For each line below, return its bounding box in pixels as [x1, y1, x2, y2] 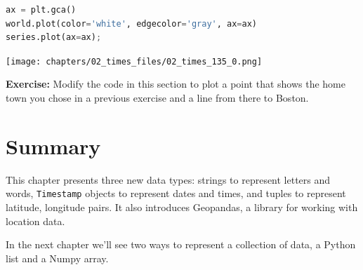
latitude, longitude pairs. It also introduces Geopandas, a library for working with [6, 200, 358, 214]
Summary [6, 131, 101, 160]
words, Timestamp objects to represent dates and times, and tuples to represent [6, 186, 346, 201]
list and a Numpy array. [6, 250, 109, 265]
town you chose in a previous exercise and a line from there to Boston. [6, 90, 309, 105]
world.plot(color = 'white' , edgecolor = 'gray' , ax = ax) [6, 18, 258, 29]
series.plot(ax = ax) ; [6, 32, 102, 43]
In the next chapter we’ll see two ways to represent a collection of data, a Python [6, 237, 356, 252]
